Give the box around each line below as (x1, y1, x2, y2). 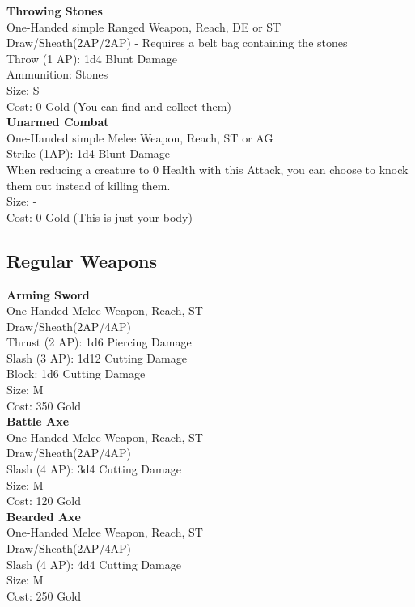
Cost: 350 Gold (6, 397, 81, 414)
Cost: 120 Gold (6, 492, 81, 509)
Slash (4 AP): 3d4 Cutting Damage (6, 461, 181, 478)
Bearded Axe (6, 507, 81, 524)
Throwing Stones (6, 2, 103, 19)
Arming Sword (6, 286, 90, 303)
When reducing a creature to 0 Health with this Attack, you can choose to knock (6, 160, 409, 177)
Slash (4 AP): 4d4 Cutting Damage (6, 555, 181, 572)
